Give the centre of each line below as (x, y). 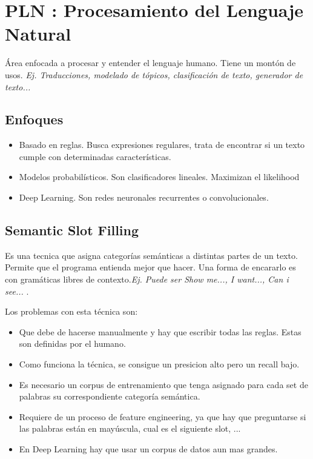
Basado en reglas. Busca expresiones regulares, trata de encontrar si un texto (162, 145)
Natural (38, 34)
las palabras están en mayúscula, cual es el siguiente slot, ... (130, 428)
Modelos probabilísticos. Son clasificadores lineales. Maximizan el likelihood (159, 177)
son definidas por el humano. (72, 343)
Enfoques (34, 119)
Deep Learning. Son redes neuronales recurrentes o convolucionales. (144, 197)
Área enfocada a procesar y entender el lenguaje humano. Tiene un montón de (150, 63)
